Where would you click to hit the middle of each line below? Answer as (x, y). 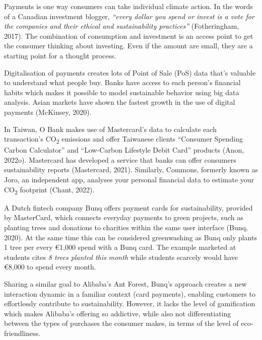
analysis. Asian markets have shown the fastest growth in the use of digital (120, 102)
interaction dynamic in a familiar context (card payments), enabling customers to (130, 293)
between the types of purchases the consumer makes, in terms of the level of (121, 323)
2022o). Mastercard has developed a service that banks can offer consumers (120, 159)
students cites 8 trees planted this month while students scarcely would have (121, 257)
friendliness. (22, 333)
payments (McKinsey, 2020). (48, 112)
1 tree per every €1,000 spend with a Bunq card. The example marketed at (120, 247)
